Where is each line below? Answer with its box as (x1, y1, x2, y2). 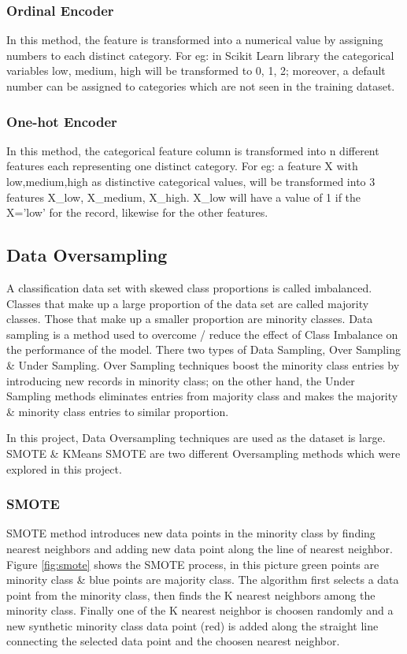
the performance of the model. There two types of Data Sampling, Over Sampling (6, 341, 401, 358)
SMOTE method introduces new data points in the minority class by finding (6, 525, 376, 541)
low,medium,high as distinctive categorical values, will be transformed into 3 (6, 173, 376, 189)
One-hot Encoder (6, 111, 117, 131)
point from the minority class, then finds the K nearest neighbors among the (6, 586, 376, 603)
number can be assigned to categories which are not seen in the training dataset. (6, 78, 395, 94)
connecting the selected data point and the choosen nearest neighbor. (6, 633, 340, 649)
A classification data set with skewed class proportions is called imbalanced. (6, 279, 372, 295)
